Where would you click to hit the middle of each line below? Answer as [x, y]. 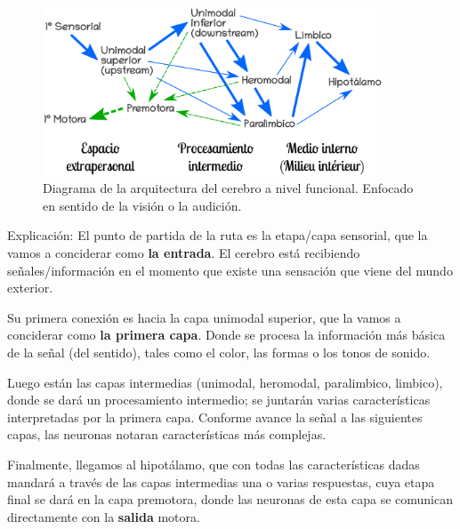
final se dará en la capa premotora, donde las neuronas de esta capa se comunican [230, 499]
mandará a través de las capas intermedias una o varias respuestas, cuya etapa [221, 481]
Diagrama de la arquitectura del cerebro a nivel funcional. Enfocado [228, 188]
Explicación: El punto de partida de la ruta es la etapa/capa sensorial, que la [218, 235]
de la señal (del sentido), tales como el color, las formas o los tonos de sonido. [219, 353]
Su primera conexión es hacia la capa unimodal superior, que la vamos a [204, 317]
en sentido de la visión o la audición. [142, 205]
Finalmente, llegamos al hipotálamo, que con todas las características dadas [214, 464]
